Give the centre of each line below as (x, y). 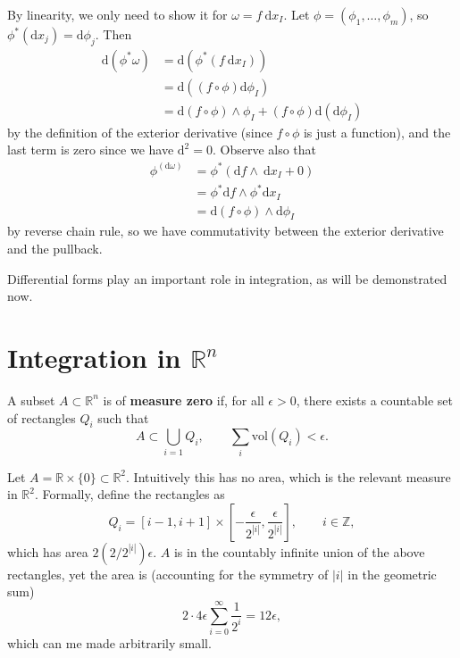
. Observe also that (264, 150)
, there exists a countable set (374, 400)
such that (123, 417)
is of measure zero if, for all (184, 400)
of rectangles (42, 417)
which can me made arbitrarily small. (109, 643)
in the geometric (392, 574)
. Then (113, 34)
